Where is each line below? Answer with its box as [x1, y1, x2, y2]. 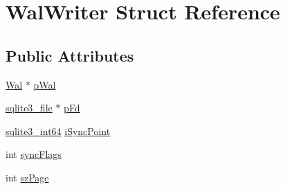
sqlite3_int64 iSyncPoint [6, 123, 111, 138]
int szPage [6, 170, 49, 184]
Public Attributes [6, 44, 134, 66]
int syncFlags [6, 147, 62, 161]
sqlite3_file [6, 100, 53, 115]
